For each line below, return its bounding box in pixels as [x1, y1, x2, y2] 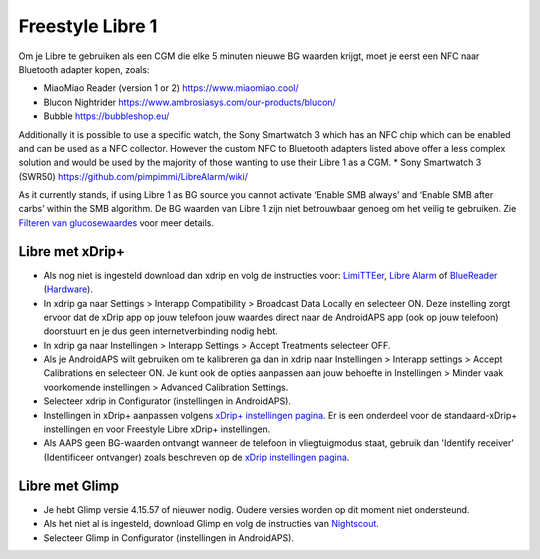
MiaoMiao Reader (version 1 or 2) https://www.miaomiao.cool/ [43, 82, 299, 94]
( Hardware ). [43, 283, 94, 295]
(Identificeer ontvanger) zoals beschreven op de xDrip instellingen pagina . [43, 451, 350, 463]
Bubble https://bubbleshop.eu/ [43, 110, 170, 122]
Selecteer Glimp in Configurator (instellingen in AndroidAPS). [43, 531, 295, 544]
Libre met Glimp [18, 477, 120, 494]
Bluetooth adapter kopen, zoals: [18, 63, 150, 75]
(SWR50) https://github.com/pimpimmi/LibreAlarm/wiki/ [18, 170, 249, 182]
